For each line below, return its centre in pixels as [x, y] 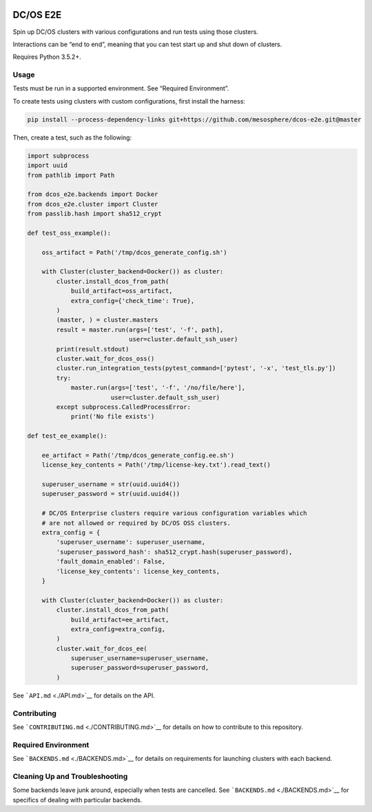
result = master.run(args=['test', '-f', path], [140, 329]
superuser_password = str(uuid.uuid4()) [111, 494]
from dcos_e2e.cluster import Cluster [93, 204]
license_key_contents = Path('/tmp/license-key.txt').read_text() [156, 465]
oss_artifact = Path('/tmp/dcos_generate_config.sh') [134, 252]
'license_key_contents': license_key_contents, [138, 571]
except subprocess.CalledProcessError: [123, 407]
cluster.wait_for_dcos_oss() [105, 358]
